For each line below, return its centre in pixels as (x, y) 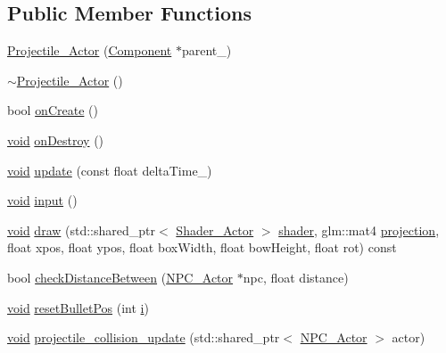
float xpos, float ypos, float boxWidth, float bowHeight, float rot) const (202, 247)
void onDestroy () (56, 140)
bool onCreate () (53, 110)
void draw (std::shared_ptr (82, 230)
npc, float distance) (296, 277)
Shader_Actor (215, 230)
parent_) (206, 50)
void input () (42, 200)
